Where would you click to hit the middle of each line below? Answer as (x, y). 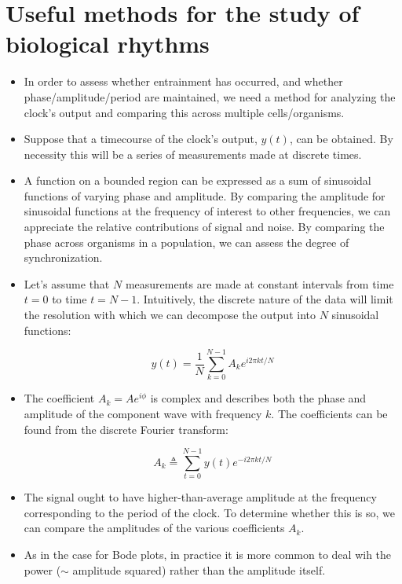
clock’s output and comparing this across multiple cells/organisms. (184, 112)
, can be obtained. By (341, 139)
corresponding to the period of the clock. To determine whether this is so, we (210, 512)
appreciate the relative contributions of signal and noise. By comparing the (204, 227)
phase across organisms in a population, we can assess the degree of (186, 242)
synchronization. (63, 257)
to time (69, 299)
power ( (42, 569)
